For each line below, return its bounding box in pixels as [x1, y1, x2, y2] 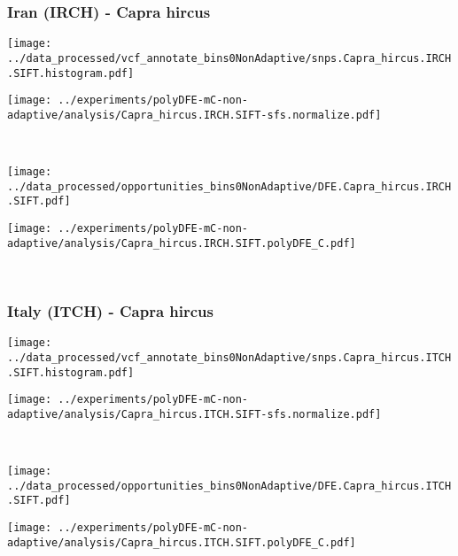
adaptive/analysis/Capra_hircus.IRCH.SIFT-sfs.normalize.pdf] [7, 108, 382, 121]
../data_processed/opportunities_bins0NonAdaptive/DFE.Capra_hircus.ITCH [7, 479, 452, 492]
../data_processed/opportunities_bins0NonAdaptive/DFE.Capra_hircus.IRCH [7, 180, 452, 193]
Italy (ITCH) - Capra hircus [7, 299, 213, 321]
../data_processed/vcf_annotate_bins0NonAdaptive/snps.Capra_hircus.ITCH [7, 351, 452, 364]
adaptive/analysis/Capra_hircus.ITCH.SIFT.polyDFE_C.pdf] [7, 536, 356, 549]
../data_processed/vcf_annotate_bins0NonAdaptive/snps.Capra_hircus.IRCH [7, 51, 452, 65]
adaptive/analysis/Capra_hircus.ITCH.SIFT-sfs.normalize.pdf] [7, 407, 382, 421]
